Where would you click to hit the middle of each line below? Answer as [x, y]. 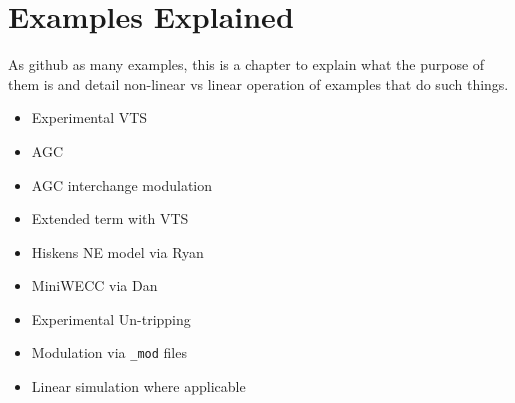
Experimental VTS [89, 117]
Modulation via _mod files [109, 352]
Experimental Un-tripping [111, 318]
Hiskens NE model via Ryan [117, 251]
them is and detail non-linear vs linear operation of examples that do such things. [258, 83]
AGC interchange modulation [122, 184]
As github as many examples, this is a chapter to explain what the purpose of [246, 64]
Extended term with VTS [110, 218]
